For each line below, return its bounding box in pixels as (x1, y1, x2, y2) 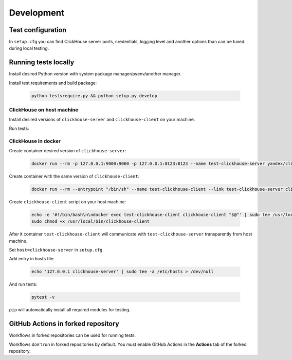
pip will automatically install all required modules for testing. (9, 307, 131, 313)
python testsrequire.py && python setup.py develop (31, 93, 158, 98)
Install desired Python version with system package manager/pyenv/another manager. (9, 71, 182, 77)
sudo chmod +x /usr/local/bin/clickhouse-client (31, 219, 150, 224)
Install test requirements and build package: (9, 80, 97, 86)
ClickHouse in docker (9, 138, 61, 144)
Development (9, 7, 65, 18)
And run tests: (9, 281, 37, 287)
